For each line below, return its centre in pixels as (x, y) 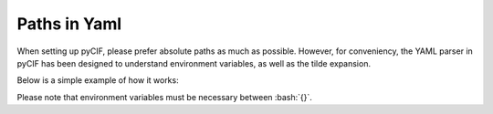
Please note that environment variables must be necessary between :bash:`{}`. (164, 97)
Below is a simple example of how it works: (98, 80)
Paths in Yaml (69, 24)
